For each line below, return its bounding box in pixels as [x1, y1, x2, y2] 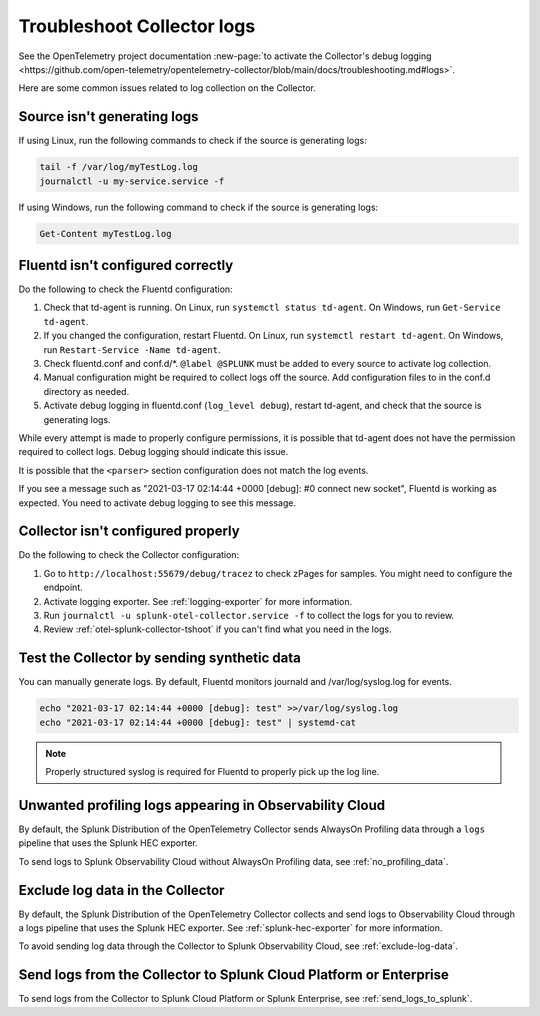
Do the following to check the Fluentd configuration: [18, 283, 234, 295]
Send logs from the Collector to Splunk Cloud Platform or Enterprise [18, 966, 449, 984]
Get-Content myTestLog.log [39, 228, 172, 239]
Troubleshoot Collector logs [18, 15, 256, 37]
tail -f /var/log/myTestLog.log [39, 161, 199, 173]
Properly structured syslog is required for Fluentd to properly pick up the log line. [45, 766, 380, 778]
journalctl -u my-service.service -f [39, 175, 225, 187]
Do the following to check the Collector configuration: [18, 549, 240, 561]
